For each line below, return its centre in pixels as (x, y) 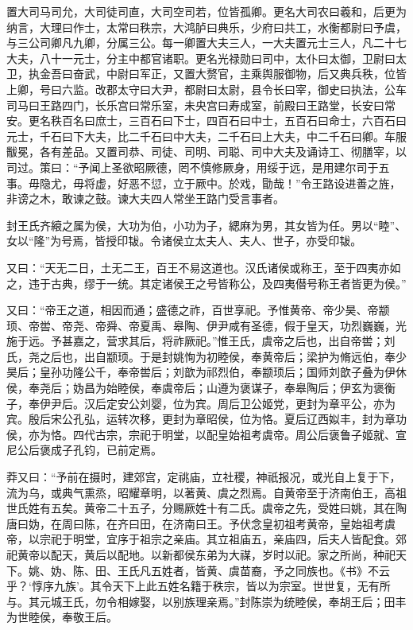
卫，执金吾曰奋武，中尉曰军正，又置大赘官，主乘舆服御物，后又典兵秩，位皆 (206, 74)
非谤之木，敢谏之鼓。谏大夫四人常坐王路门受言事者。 (145, 198)
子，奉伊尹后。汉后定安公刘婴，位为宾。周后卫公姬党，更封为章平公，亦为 (201, 403)
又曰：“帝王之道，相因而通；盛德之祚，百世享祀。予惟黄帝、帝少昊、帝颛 (198, 310)
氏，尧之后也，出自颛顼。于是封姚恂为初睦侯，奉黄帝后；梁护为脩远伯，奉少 (206, 356)
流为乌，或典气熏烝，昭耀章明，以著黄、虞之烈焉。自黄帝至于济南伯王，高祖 (206, 492)
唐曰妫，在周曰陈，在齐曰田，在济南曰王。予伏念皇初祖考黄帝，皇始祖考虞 (201, 523)
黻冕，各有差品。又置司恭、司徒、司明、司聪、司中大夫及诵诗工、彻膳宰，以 (206, 152)
